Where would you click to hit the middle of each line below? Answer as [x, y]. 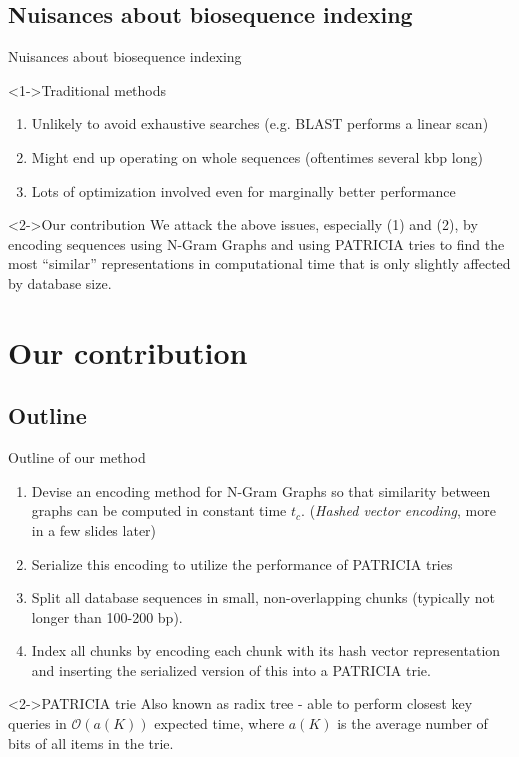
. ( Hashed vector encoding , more [398, 510]
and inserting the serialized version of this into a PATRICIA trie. [231, 669]
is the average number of [412, 723]
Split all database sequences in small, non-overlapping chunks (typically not [263, 597]
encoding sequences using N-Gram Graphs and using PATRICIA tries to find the [256, 243]
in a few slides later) [94, 529]
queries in [37, 723]
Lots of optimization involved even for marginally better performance [243, 190]
